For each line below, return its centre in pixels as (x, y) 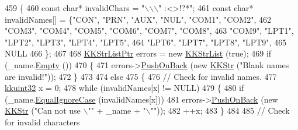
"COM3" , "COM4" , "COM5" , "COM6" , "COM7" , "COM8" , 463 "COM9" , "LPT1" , (149, 31)
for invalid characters (42, 122)
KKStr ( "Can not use (43, 110)
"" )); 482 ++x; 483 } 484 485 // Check (220, 110)
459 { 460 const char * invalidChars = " (75, 8)
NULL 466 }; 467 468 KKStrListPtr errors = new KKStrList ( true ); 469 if (138, 53)
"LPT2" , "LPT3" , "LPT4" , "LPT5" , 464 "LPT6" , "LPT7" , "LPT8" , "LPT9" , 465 (146, 42)
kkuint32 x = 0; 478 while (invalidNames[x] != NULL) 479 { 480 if (124, 88)
